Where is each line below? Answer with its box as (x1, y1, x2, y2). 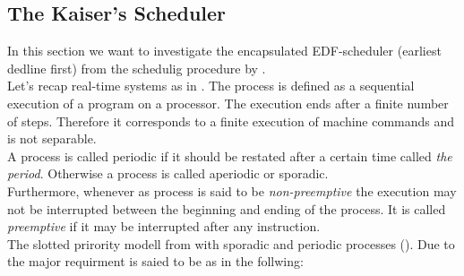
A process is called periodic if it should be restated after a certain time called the (7, 146, 452, 165)
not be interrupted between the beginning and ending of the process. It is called (7, 199, 446, 218)
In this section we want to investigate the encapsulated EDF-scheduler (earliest (7, 41, 442, 60)
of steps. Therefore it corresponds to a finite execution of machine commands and (7, 111, 455, 130)
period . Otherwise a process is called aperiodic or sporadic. (7, 164, 329, 183)
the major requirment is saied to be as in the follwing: (7, 252, 304, 271)
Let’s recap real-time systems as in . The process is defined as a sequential (7, 76, 415, 95)
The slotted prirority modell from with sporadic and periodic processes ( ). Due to (7, 234, 455, 253)
